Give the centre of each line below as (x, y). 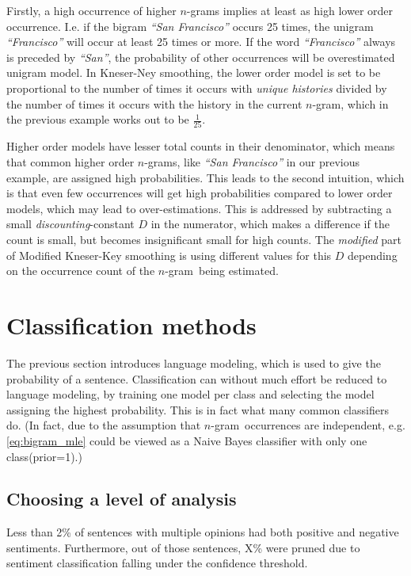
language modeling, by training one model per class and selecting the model (190, 394)
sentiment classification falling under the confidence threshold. (157, 563)
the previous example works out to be (98, 119)
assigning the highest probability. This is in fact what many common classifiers (198, 409)
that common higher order (70, 162)
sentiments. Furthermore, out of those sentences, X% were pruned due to (183, 547)
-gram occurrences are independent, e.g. (308, 425)
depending (373, 255)
